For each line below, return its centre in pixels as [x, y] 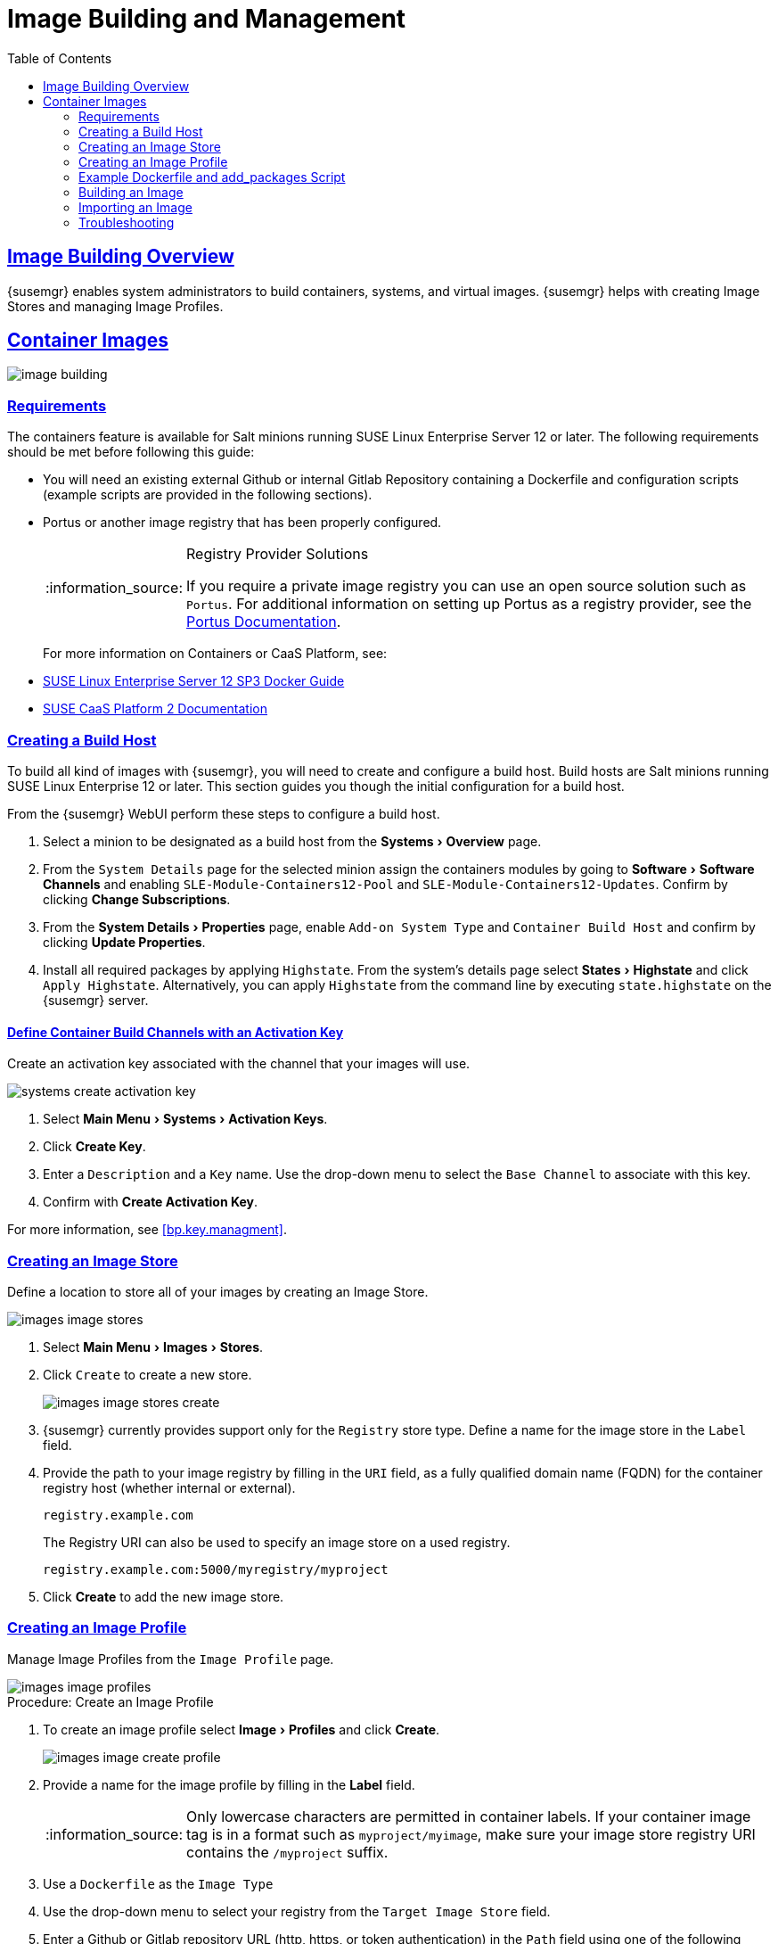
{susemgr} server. [96, 1000]
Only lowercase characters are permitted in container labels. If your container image [469, 1816]
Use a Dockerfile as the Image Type [158, 1883]
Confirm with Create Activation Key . [151, 1202]
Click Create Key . [94, 1147]
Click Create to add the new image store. [164, 1596]
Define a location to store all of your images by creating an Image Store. [218, 1291]
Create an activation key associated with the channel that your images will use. [239, 1064]
